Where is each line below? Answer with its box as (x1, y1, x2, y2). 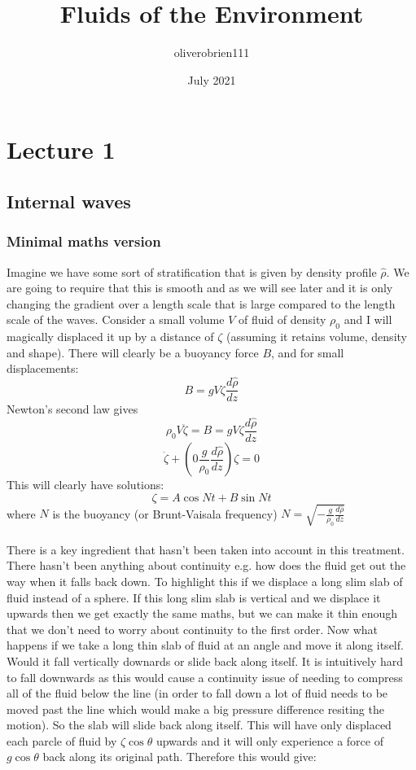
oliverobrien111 (173, 44, 250, 61)
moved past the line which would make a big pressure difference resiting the (7, 700, 384, 717)
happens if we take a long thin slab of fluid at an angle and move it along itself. (7, 637, 404, 654)
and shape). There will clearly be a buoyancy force (7, 343, 259, 361)
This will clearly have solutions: (7, 476, 164, 493)
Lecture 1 (7, 133, 116, 166)
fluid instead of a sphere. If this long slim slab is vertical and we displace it (7, 588, 381, 606)
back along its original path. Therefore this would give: (42, 748, 317, 765)
